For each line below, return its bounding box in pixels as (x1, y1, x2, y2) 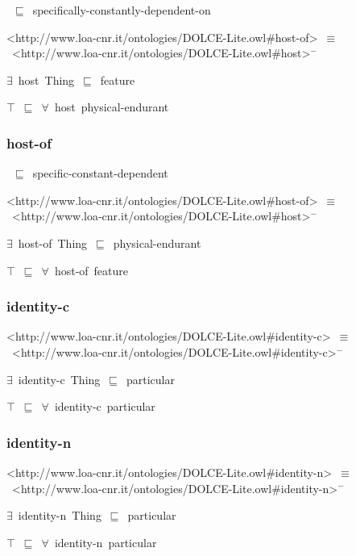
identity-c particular (54, 398, 155, 415)
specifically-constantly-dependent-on (32, 2, 211, 18)
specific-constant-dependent (32, 165, 168, 182)
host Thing (18, 71, 75, 88)
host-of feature (54, 261, 129, 278)
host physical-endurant (54, 98, 169, 115)
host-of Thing (18, 234, 88, 251)
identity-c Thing (18, 370, 101, 387)
